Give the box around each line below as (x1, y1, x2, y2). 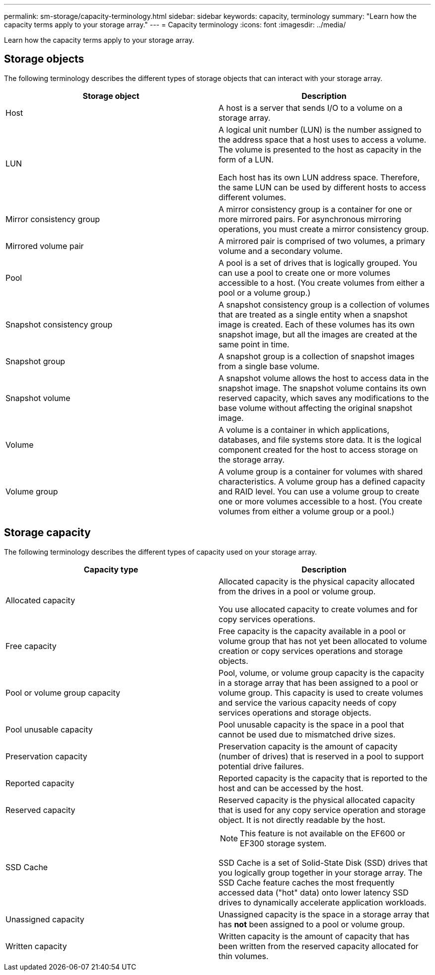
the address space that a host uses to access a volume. (218, 134, 427, 145)
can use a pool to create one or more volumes (218, 267, 390, 278)
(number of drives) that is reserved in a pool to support (218, 751, 424, 761)
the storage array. (218, 454, 285, 465)
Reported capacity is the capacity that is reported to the (218, 773, 428, 783)
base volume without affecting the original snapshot (218, 403, 413, 413)
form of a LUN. (218, 154, 274, 164)
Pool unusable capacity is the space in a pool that (218, 719, 404, 730)
